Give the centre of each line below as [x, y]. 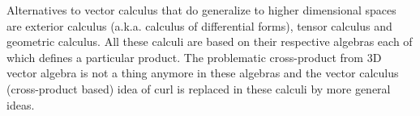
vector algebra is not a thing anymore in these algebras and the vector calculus [203, 73]
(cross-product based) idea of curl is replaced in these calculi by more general [199, 88]
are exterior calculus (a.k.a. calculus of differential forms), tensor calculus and [199, 25]
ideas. [21, 104]
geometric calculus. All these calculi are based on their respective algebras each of [210, 41]
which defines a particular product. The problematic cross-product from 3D [194, 57]
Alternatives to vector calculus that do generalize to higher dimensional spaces [201, 10]
